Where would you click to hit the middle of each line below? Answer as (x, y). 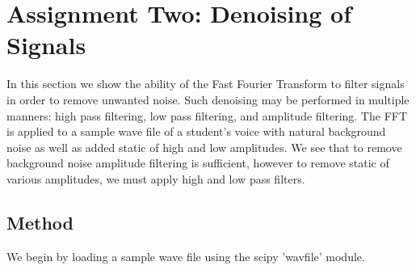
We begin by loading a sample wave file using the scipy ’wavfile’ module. (186, 256)
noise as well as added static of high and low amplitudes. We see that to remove (204, 147)
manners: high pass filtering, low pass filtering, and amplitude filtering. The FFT (207, 115)
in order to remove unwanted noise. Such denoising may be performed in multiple (208, 99)
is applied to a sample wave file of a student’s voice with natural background (196, 131)
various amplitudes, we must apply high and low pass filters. (156, 178)
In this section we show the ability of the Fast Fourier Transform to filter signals (206, 84)
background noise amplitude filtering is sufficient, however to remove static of (198, 163)
